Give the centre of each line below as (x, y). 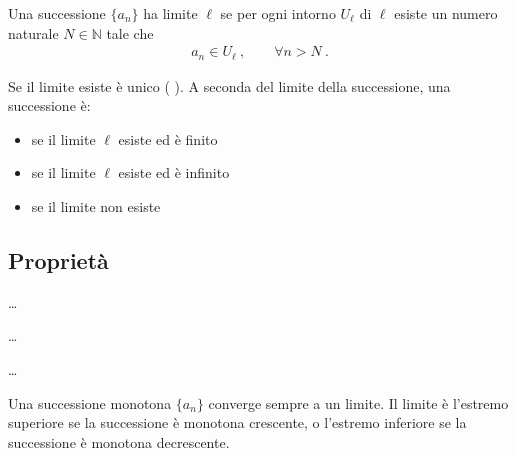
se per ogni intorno (278, 13)
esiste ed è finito (168, 138)
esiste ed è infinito (174, 172)
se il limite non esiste (96, 206)
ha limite (170, 13)
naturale (33, 32)
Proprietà (58, 260)
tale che (130, 32)
